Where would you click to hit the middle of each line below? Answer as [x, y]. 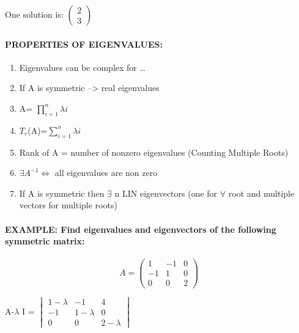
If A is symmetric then [62, 193]
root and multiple [261, 193]
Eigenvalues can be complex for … [82, 67]
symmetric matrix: [45, 241]
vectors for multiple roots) [68, 205]
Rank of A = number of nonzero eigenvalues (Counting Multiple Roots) [154, 152]
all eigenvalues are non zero [106, 173]
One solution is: [34, 14]
